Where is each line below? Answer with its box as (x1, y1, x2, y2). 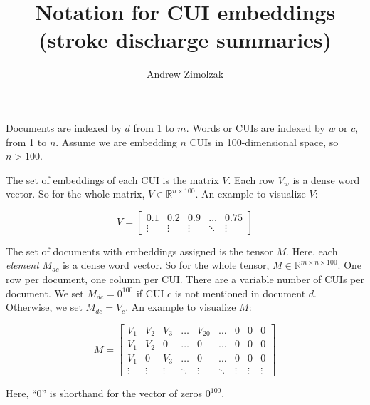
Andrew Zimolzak (146, 66, 224, 81)
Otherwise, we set (6, 299, 83, 314)
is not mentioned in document (174, 285, 306, 300)
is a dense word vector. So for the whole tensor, (62, 257, 270, 272)
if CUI (136, 285, 164, 300)
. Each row (228, 172, 275, 187)
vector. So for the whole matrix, (6, 186, 145, 201)
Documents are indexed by (6, 120, 122, 135)
